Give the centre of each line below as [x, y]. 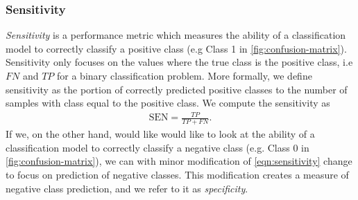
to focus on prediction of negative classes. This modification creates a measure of [177, 174]
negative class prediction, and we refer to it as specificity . [127, 188]
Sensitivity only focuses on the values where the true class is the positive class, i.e [179, 62]
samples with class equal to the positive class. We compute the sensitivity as [168, 103]
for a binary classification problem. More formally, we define [185, 75]
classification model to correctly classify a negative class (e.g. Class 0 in [157, 147]
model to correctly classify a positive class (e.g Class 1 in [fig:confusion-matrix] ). [176, 48]
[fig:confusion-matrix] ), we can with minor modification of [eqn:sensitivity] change [179, 161]
